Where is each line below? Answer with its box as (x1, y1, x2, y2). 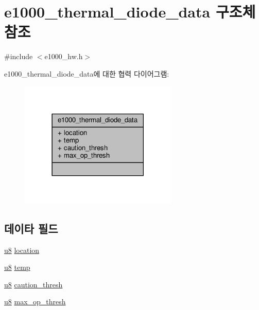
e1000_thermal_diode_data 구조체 (4, 1, 256, 22)
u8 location (4, 244, 40, 255)
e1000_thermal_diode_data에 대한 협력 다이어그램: (4, 68, 169, 79)
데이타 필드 (4, 220, 58, 236)
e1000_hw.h (44, 51, 83, 62)
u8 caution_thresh (4, 279, 63, 289)
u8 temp (4, 262, 30, 272)
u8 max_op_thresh (4, 296, 66, 307)
